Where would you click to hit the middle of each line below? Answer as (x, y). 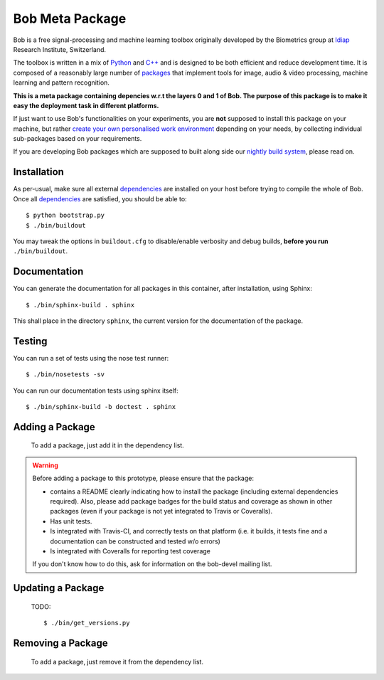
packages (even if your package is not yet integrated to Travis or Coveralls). (161, 511)
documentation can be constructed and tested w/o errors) (135, 541)
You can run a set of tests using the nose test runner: (91, 358)
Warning (45, 465)
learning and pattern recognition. (62, 83)
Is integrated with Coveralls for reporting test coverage (130, 551)
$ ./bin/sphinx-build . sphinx (80, 305)
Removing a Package (60, 643)
